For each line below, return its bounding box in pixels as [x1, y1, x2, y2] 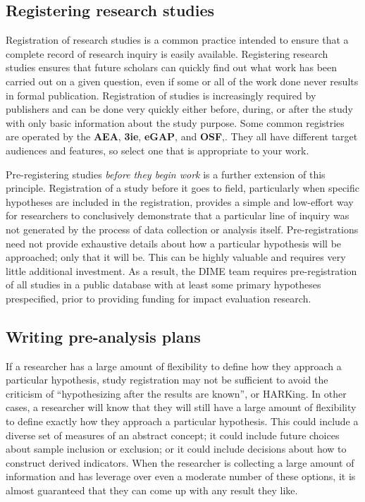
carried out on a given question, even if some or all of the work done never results [6, 73, 359, 88]
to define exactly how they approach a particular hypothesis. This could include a [6, 414, 359, 429]
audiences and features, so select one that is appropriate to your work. [6, 142, 309, 157]
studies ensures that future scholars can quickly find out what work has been [6, 60, 338, 75]
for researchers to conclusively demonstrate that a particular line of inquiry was [6, 208, 349, 223]
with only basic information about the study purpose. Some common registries [6, 115, 345, 130]
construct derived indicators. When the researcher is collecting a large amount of [6, 455, 354, 470]
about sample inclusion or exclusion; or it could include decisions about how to [6, 441, 347, 456]
